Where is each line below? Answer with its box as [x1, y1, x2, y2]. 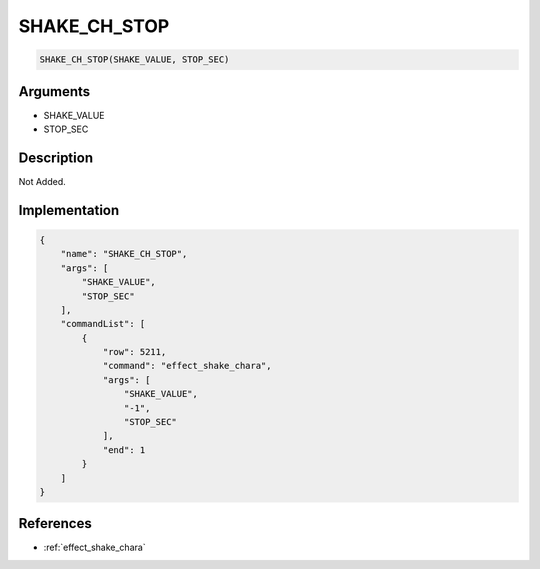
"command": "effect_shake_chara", [102, 360, 272, 372]
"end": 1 [102, 444, 146, 455]
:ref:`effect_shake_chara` [43, 541, 146, 554]
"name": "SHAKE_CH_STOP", [60, 248, 188, 260]
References [18, 515, 92, 532]
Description [18, 149, 94, 166]
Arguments [18, 83, 91, 100]
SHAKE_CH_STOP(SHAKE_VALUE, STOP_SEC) [39, 54, 230, 65]
